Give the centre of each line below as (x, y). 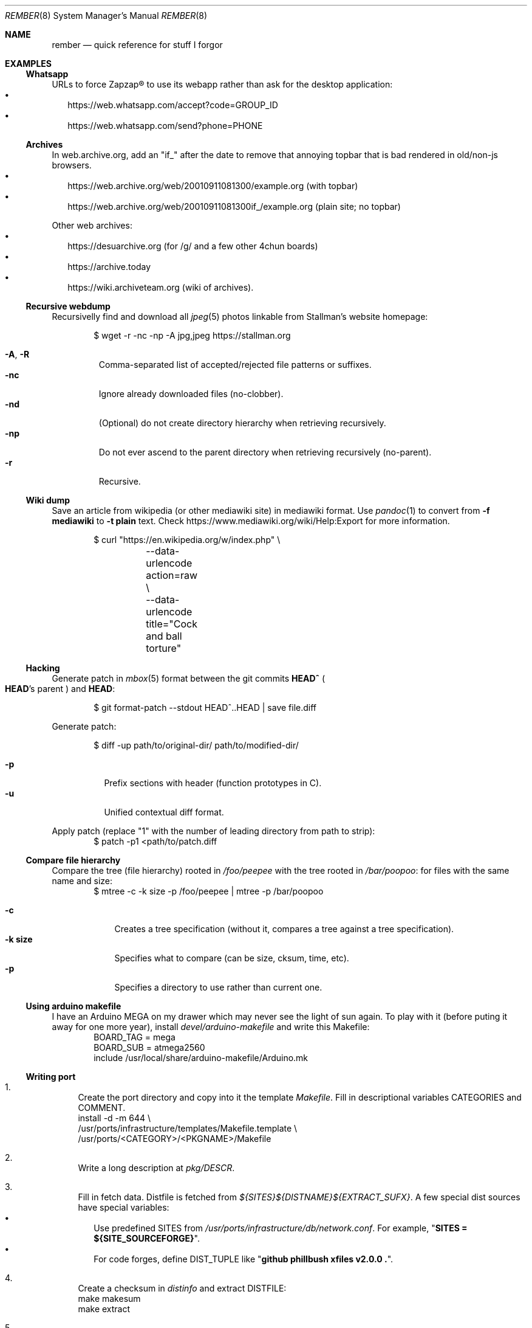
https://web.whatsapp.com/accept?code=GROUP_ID (173, 105)
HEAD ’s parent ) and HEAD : (60, 689)
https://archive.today (109, 267)
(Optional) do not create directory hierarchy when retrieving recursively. (242, 423)
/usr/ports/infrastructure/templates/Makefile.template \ (188, 1128)
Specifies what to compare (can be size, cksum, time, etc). (232, 958)
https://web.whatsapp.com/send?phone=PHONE (165, 126)
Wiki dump (48, 500)
